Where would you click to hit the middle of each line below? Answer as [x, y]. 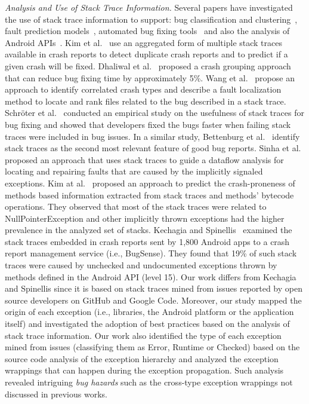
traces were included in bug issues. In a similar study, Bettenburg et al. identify [152, 136]
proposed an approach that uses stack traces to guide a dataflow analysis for [144, 159]
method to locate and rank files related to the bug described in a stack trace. [146, 101]
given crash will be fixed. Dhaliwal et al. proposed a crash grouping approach [148, 65]
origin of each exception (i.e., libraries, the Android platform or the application [149, 312]
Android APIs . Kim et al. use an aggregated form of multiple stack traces [143, 42]
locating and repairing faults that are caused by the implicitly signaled [134, 171]
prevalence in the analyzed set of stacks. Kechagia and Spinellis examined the [149, 230]
